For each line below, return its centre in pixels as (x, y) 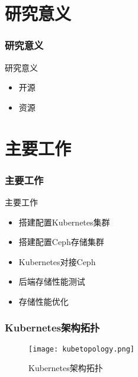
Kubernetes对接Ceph (57, 261)
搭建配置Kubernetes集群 (64, 222)
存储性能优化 (44, 301)
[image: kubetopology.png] (81, 349)
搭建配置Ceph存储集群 (61, 242)
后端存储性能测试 (52, 281)
